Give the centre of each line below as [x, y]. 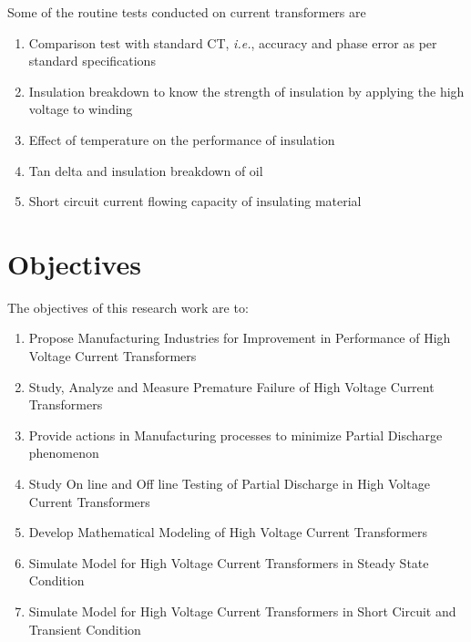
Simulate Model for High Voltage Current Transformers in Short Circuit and [242, 611]
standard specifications [92, 61]
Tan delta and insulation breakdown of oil [146, 170]
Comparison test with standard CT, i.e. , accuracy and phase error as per [233, 42]
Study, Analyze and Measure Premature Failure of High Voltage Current [231, 386]
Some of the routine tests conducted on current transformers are [187, 12]
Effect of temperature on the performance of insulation [182, 139]
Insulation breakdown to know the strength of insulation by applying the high [246, 91]
